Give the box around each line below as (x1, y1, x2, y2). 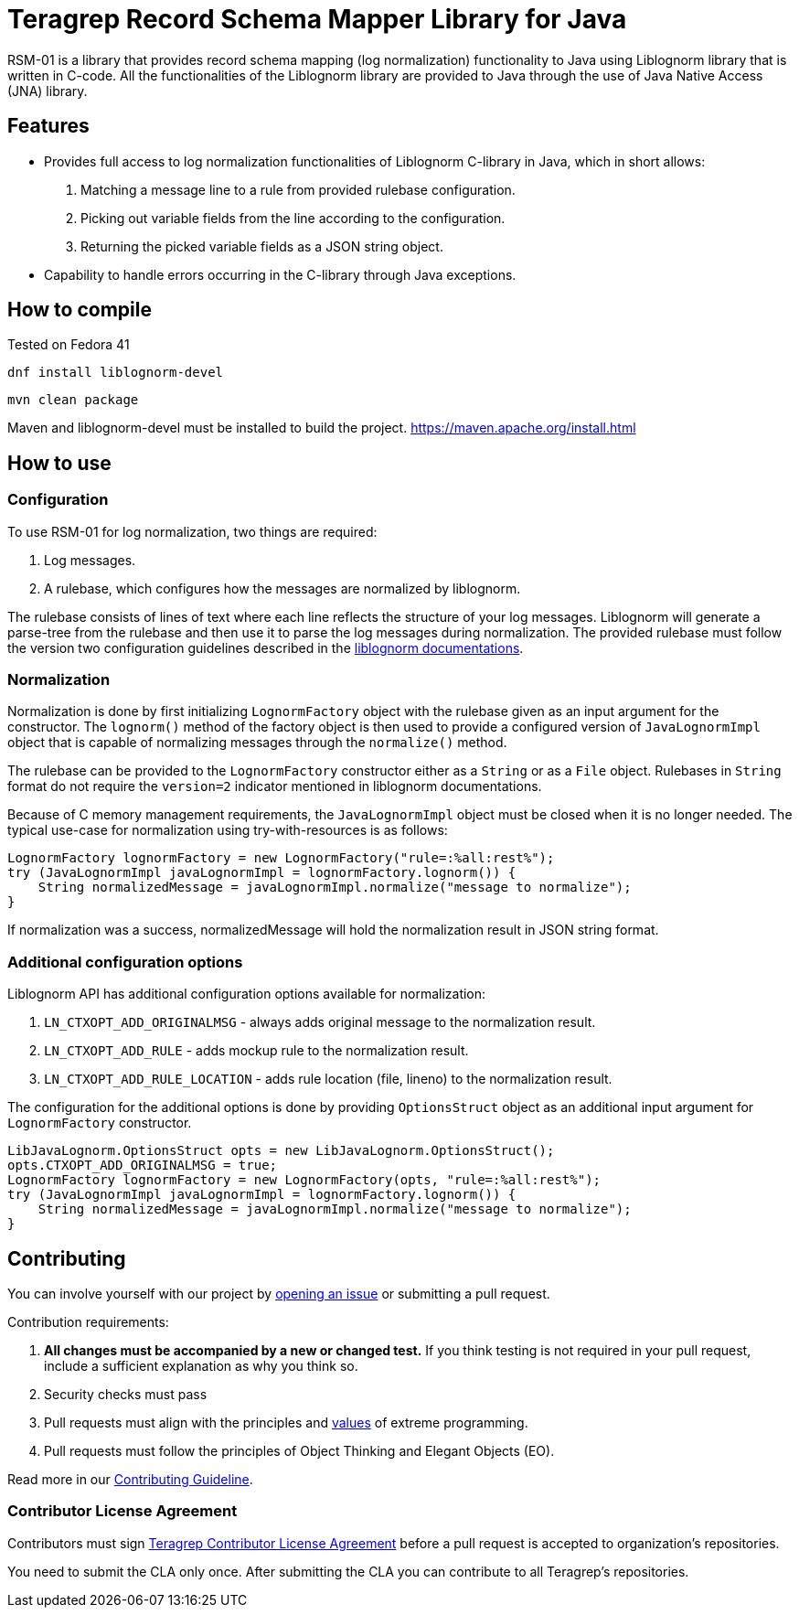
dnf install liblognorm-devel (7, 365, 224, 380)
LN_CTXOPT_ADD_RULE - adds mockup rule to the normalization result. (44, 1043, 469, 1059)
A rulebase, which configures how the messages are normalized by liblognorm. (44, 580, 521, 596)
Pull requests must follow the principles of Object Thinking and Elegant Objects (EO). (44, 1443, 555, 1459)
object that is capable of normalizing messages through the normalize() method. (7, 734, 507, 751)
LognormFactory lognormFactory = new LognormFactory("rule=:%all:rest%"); (7, 850, 555, 866)
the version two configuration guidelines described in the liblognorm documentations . (7, 639, 524, 656)
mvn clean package (7, 392, 139, 408)
